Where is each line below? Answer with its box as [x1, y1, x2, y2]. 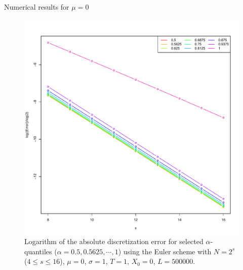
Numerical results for [4, 2, 69, 12]
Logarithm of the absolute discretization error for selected [24, 236, 204, 247]
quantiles [24, 246, 52, 256]
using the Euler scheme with [123, 246, 212, 256]
